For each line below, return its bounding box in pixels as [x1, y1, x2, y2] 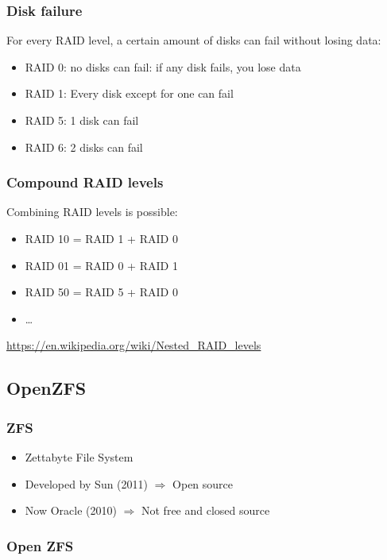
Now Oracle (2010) [25, 502, 117, 519]
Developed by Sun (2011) [25, 475, 149, 492]
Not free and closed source [141, 502, 270, 519]
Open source [172, 475, 234, 492]
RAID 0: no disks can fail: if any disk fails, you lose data [25, 58, 301, 75]
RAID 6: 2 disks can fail [25, 138, 143, 155]
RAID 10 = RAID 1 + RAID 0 [25, 230, 178, 246]
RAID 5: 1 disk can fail [25, 112, 139, 128]
